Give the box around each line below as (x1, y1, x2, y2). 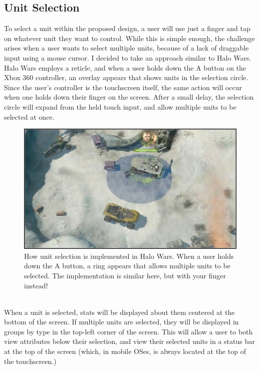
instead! (24, 280, 48, 290)
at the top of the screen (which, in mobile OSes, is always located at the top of (4, 346, 246, 356)
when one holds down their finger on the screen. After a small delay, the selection (4, 92, 254, 102)
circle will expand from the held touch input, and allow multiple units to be (4, 101, 236, 112)
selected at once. (4, 111, 55, 122)
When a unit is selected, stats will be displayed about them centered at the (4, 306, 235, 317)
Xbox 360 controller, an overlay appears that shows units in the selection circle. (4, 72, 248, 83)
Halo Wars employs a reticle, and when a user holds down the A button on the (4, 62, 246, 73)
